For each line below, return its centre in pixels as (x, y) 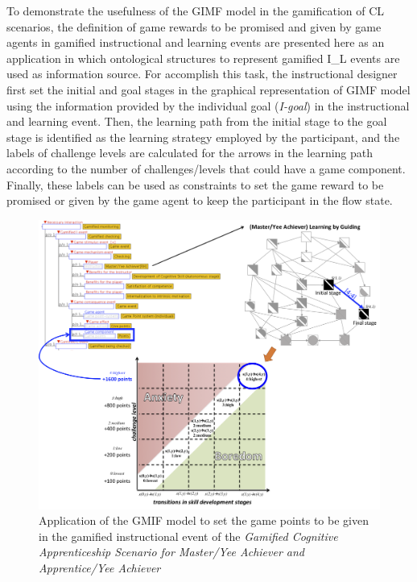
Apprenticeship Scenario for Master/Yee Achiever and (172, 552)
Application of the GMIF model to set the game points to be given (204, 520)
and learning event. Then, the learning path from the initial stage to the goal (197, 121)
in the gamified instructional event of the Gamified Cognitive (188, 536)
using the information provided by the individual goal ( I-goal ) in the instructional (208, 105)
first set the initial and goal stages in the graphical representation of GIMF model (208, 89)
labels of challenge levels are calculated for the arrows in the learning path (190, 153)
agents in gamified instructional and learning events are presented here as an (196, 42)
